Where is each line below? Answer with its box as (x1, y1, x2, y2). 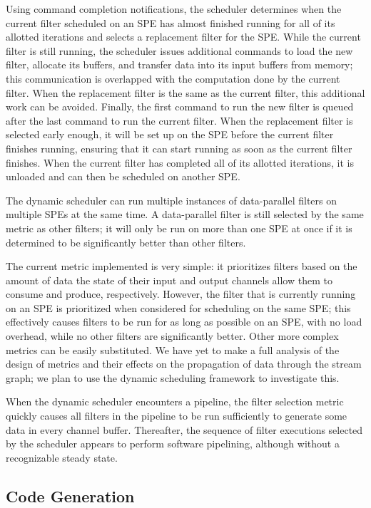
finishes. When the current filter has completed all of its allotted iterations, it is (6, 155, 354, 170)
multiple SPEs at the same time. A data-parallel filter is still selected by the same (6, 207, 364, 222)
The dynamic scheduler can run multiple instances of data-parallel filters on (6, 192, 337, 207)
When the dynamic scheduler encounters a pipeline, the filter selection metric (6, 394, 344, 409)
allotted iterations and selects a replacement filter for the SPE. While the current (6, 29, 361, 44)
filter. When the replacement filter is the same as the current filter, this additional (6, 85, 365, 100)
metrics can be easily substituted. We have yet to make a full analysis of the (6, 342, 340, 357)
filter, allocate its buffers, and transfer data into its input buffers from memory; (6, 57, 353, 72)
